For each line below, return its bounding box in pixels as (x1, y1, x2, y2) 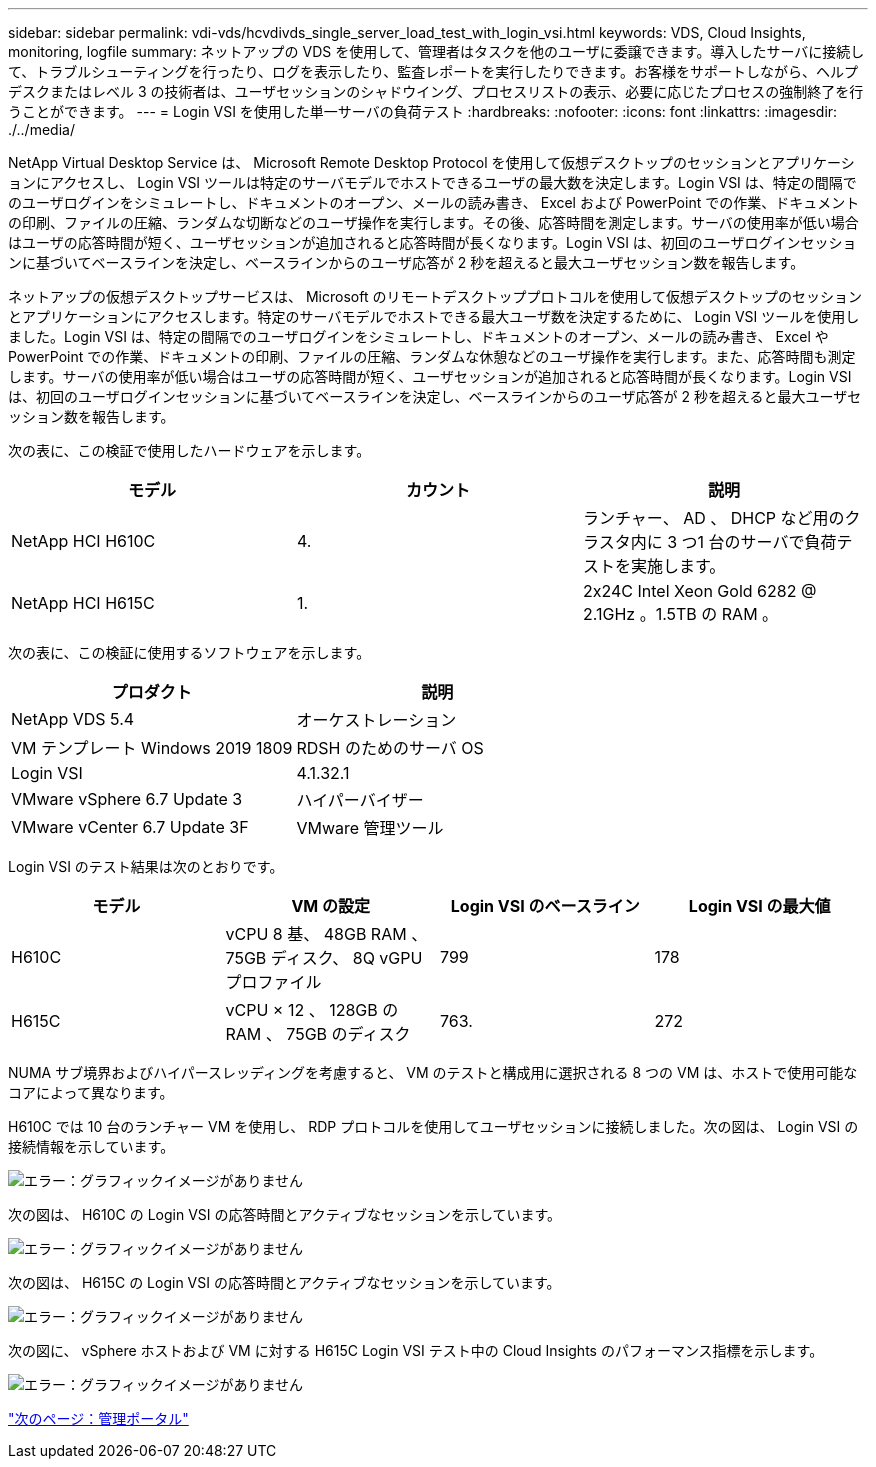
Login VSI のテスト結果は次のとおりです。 (8, 858, 284, 875)
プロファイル (225, 972, 322, 992)
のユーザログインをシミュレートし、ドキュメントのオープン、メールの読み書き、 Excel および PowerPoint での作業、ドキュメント (8, 194, 860, 211)
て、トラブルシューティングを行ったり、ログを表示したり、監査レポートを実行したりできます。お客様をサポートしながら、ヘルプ (8, 63, 858, 80)
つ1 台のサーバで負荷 (681, 532, 837, 552)
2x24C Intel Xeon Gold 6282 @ (582, 581, 817, 601)
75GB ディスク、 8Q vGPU (225, 948, 423, 968)
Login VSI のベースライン (450, 896, 640, 916)
